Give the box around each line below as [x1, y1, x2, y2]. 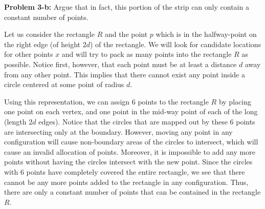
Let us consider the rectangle [4, 29, 95, 39]
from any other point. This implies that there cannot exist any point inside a [4, 69, 246, 79]
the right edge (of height [4, 38, 80, 49]
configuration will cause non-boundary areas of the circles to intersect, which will [4, 136, 258, 147]
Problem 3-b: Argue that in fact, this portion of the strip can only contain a [4, 2, 249, 12]
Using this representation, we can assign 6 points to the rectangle [4, 96, 209, 107]
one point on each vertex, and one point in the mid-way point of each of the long [4, 106, 258, 117]
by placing [218, 96, 251, 107]
